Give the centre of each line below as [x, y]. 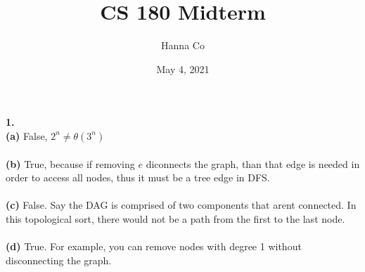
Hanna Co [183, 45]
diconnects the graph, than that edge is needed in [253, 163]
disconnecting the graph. [59, 260]
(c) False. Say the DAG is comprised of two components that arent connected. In [181, 205]
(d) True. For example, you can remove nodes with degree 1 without [154, 246]
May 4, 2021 [183, 69]
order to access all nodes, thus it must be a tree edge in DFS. [138, 177]
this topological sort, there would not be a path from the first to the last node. [175, 218]
